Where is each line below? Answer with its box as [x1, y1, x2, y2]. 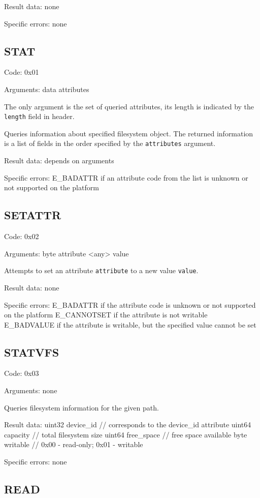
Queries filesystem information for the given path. [4, 402, 159, 413]
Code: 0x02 [4, 231, 39, 242]
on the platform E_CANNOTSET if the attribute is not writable [4, 309, 208, 320]
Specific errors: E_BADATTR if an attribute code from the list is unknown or [4, 172, 248, 183]
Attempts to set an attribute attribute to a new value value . [4, 265, 199, 276]
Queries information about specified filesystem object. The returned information [4, 128, 253, 138]
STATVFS [4, 344, 59, 360]
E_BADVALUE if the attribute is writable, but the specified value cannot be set [4, 319, 256, 330]
